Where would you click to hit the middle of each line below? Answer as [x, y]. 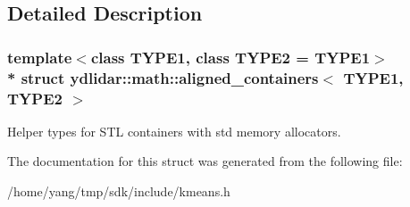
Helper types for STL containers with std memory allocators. [174, 131]
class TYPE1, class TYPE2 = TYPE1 [230, 57]
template [40, 57]
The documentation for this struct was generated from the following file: [205, 161]
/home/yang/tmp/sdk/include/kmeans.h [119, 191]
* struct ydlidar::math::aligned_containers [163, 77]
